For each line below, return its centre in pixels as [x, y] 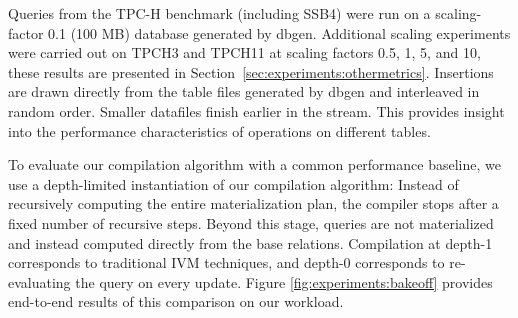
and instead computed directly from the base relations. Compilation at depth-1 [250, 242]
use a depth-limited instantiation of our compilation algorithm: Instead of [233, 183]
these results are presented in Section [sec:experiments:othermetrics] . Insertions [251, 71]
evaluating [39, 281]
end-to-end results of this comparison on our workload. [176, 301]
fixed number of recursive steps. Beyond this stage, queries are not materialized [251, 222]
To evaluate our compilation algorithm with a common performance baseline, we [254, 164]
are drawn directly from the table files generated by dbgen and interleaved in [244, 91]
